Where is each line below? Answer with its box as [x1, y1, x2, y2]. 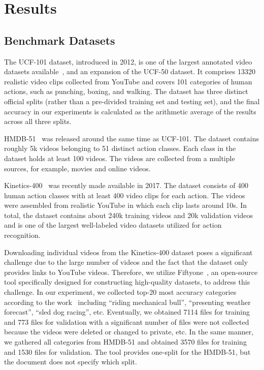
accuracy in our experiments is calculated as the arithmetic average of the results [4, 106, 256, 116]
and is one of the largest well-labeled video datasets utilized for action [4, 220, 222, 230]
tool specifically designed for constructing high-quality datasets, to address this [4, 276, 250, 287]
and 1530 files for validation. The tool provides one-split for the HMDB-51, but [4, 346, 251, 357]
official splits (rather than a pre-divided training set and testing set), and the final [4, 96, 260, 106]
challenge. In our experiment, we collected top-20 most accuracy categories [4, 287, 237, 297]
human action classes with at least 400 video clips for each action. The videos [4, 190, 245, 200]
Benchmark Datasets [4, 32, 115, 48]
